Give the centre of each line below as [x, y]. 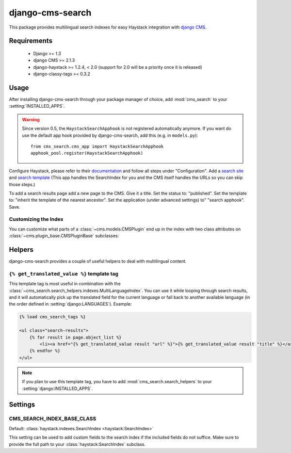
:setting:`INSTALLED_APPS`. [37, 106]
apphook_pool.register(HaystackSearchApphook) [87, 153]
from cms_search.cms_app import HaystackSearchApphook [97, 146]
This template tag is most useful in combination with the [65, 284]
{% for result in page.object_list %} [75, 337]
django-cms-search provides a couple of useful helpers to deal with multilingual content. [98, 261]
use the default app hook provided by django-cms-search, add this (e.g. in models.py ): [110, 135]
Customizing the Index [36, 219]
